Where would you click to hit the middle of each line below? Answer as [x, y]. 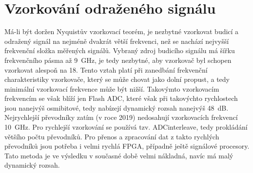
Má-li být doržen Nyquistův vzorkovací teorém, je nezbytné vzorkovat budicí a [122, 31]
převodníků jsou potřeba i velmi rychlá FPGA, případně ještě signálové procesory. [127, 146]
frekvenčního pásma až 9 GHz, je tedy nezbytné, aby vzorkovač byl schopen [118, 60]
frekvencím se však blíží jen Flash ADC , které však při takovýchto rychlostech [121, 98]
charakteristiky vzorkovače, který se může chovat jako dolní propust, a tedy [117, 79]
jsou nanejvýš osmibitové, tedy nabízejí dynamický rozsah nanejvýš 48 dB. [117, 107]
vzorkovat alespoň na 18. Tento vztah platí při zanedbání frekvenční [106, 69]
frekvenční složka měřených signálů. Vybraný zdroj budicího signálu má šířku [120, 50]
